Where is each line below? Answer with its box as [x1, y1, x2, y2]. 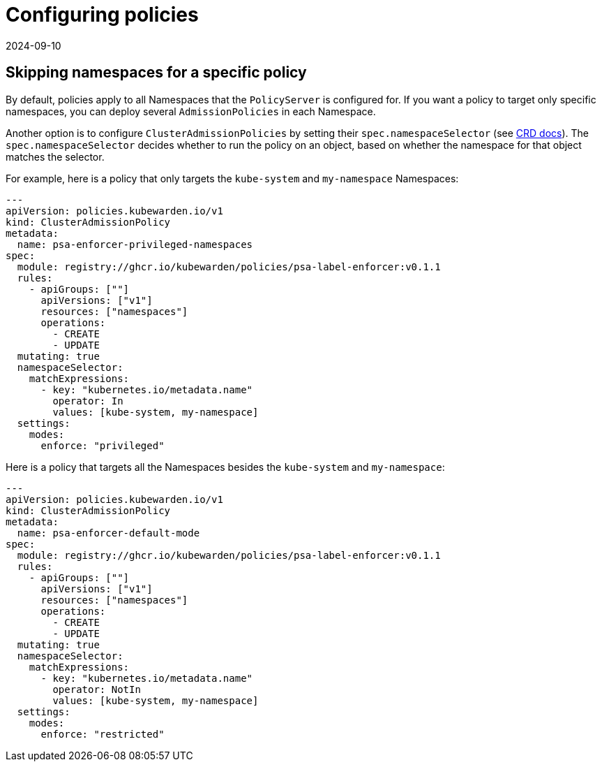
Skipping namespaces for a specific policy [6, 64, 307, 82]
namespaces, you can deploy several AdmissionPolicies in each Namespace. [6, 105, 376, 117]
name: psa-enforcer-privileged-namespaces [17, 238, 253, 250]
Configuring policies [6, 3, 199, 27]
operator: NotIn [52, 683, 141, 695]
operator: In [52, 395, 123, 407]
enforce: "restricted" [40, 728, 165, 740]
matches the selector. [6, 150, 105, 163]
